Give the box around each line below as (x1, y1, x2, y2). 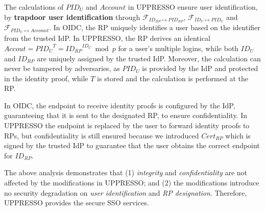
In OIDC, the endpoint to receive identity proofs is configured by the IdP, (4, 100, 235, 110)
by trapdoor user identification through (4, 11, 140, 22)
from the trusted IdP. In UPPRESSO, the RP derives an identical (4, 33, 210, 43)
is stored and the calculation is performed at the (97, 73, 248, 83)
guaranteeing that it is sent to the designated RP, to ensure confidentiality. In (4, 110, 248, 121)
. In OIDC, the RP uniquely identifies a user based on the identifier (49, 22, 260, 33)
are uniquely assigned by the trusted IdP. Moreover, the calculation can (37, 53, 261, 63)
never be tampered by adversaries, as (4, 63, 120, 74)
